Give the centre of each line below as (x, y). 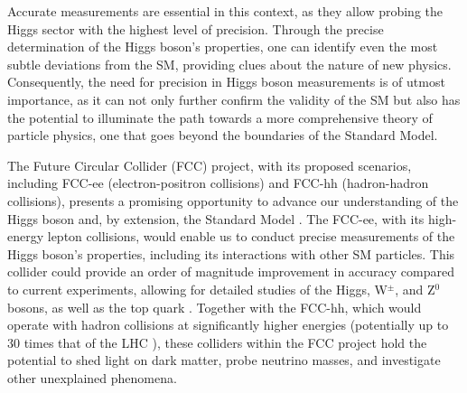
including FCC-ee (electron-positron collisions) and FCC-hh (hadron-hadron (218, 183)
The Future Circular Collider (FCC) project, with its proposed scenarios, (210, 165)
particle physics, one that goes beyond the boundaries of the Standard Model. (223, 135)
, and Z (415, 289)
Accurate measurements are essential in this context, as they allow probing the (225, 11)
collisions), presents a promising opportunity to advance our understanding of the (233, 200)
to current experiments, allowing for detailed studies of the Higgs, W (197, 289)
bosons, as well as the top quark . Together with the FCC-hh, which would (215, 307)
